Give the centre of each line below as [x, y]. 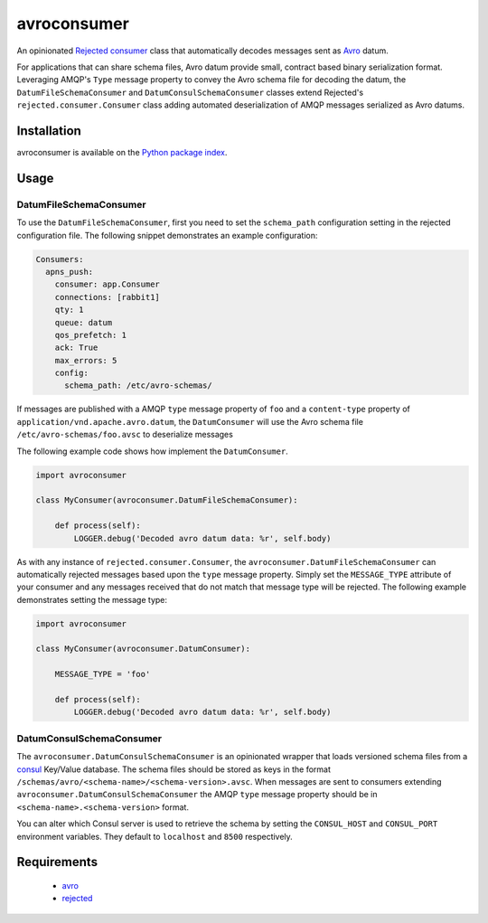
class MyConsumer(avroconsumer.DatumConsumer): [143, 649]
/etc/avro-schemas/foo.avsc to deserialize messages [125, 435]
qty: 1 [69, 310]
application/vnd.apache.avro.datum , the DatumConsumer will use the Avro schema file [190, 421]
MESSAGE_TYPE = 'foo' [103, 674]
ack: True [76, 348]
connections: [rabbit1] [107, 297]
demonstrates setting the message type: [92, 599]
